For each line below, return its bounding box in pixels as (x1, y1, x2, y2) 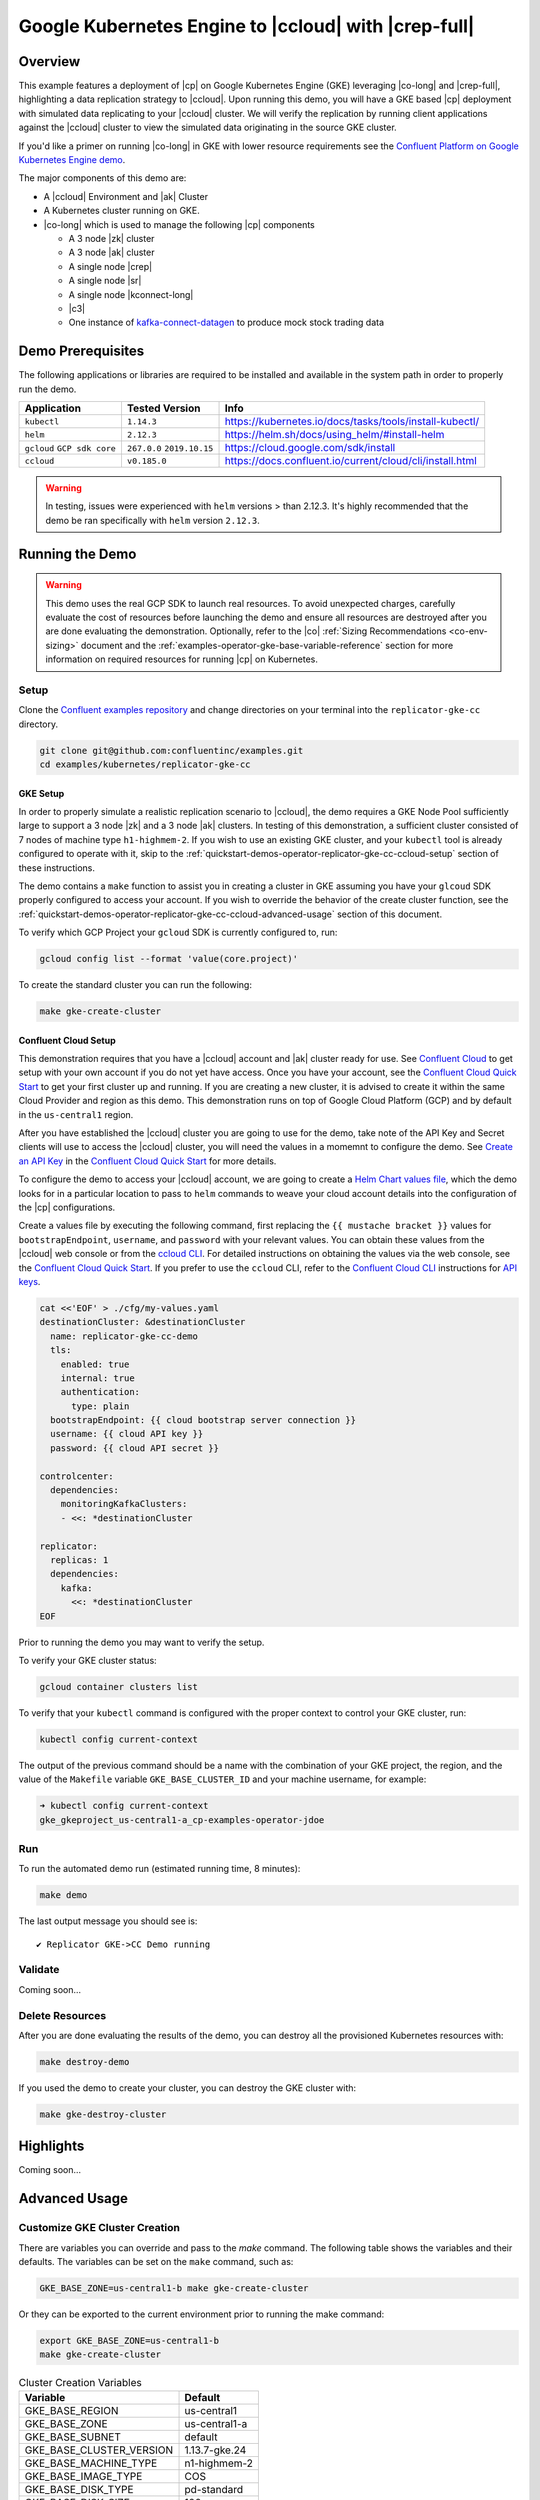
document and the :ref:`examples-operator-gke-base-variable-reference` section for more (80, 639, 454, 651)
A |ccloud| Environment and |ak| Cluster (43, 190, 209, 202)
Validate (18, 1963, 60, 1977)
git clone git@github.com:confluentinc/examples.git (39, 745, 304, 756)
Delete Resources (18, 2008, 107, 2022)
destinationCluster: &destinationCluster (39, 1316, 246, 1328)
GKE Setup (18, 787, 65, 799)
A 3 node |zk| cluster (68, 232, 155, 244)
